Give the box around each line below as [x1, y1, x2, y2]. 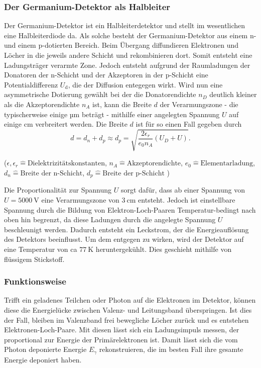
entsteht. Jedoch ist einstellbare [138, 194, 235, 205]
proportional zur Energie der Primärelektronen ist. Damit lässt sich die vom [4, 334, 238, 344]
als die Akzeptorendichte [4, 99, 80, 109]
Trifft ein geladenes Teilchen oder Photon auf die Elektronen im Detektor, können [4, 295, 256, 305]
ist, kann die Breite [92, 99, 152, 109]
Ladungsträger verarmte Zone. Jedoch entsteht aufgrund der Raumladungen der [4, 59, 250, 70]
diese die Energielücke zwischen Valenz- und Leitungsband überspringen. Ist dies [4, 304, 252, 315]
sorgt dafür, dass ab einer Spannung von [120, 185, 245, 195]
